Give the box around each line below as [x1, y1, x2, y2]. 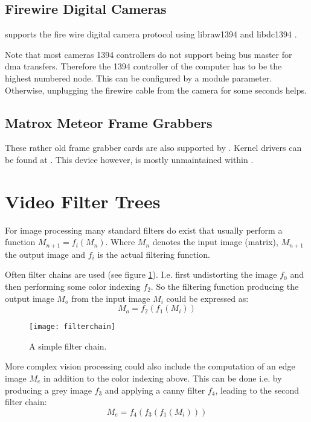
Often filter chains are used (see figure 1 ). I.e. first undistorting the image [5, 268, 277, 281]
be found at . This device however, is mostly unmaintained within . [5, 153, 254, 165]
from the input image [71, 292, 150, 304]
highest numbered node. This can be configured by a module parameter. [5, 71, 272, 84]
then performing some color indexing [5, 280, 141, 292]
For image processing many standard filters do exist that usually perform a [5, 223, 283, 236]
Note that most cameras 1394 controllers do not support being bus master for [5, 48, 292, 60]
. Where [105, 235, 135, 248]
